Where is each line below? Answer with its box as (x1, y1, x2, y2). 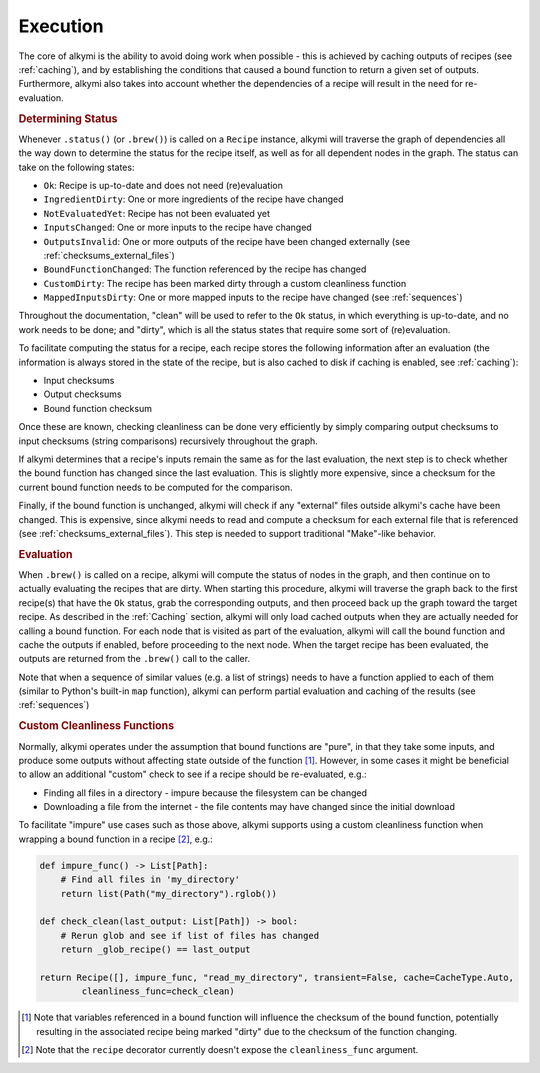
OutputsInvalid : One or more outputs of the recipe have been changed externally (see (43, 235, 410, 247)
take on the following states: (18, 161, 135, 173)
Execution (18, 15, 104, 37)
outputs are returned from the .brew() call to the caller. (18, 653, 250, 665)
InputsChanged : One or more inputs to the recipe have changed (43, 221, 312, 234)
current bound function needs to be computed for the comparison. (18, 481, 294, 493)
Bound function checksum (43, 402, 152, 414)
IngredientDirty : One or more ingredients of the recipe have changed (43, 193, 344, 205)
